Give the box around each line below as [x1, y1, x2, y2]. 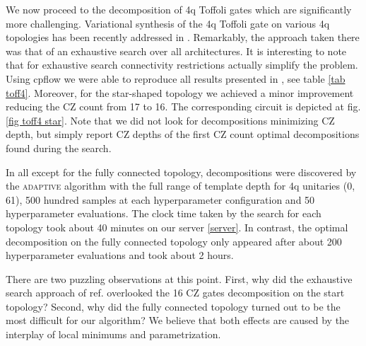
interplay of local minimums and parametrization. [6, 327, 221, 342]
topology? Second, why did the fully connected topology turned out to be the [6, 299, 341, 313]
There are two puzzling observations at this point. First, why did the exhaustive [6, 271, 353, 286]
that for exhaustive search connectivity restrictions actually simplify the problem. [6, 57, 358, 72]
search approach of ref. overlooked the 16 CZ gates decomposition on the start [6, 285, 345, 300]
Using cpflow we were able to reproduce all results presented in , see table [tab [6, 71, 346, 86]
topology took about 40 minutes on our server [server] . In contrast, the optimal [6, 219, 348, 234]
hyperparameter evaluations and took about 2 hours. [6, 248, 234, 263]
